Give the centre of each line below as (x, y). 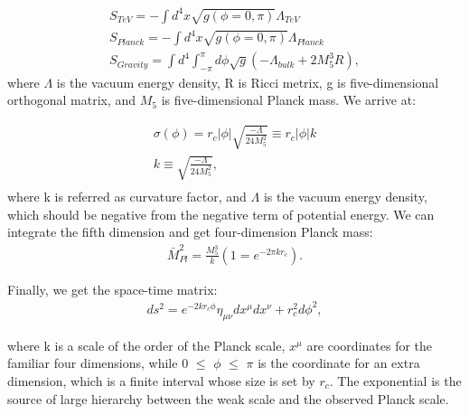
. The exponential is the (395, 380)
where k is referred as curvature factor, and (127, 197)
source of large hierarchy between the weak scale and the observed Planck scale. (228, 398)
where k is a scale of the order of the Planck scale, (146, 345)
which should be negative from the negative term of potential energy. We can (221, 214)
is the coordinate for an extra (339, 363)
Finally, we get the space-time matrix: (113, 289)
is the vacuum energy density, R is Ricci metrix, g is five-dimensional (248, 82)
